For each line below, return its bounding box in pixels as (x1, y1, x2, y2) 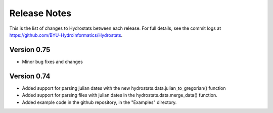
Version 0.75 (9, 45, 51, 54)
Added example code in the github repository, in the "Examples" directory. (22, 99, 177, 105)
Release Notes (9, 8, 72, 19)
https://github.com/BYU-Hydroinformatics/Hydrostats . (9, 32, 123, 38)
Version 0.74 (9, 72, 51, 80)
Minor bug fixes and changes (22, 59, 83, 65)
